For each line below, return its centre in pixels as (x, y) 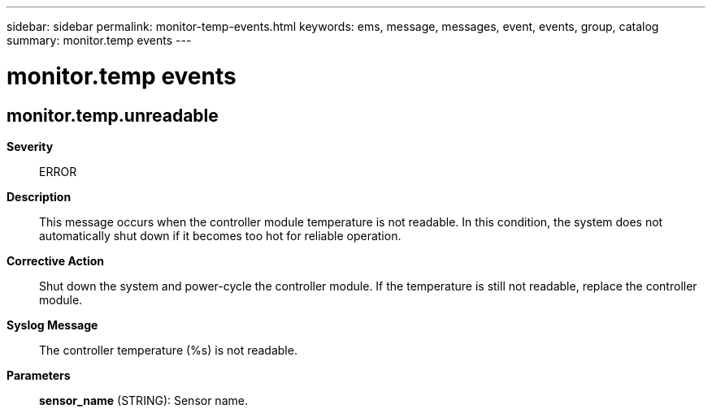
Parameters (39, 375)
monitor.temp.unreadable (113, 115)
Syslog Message (52, 325)
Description (39, 196)
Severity (30, 146)
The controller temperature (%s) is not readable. (168, 350)
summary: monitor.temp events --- (99, 40)
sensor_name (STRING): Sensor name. (143, 400)
